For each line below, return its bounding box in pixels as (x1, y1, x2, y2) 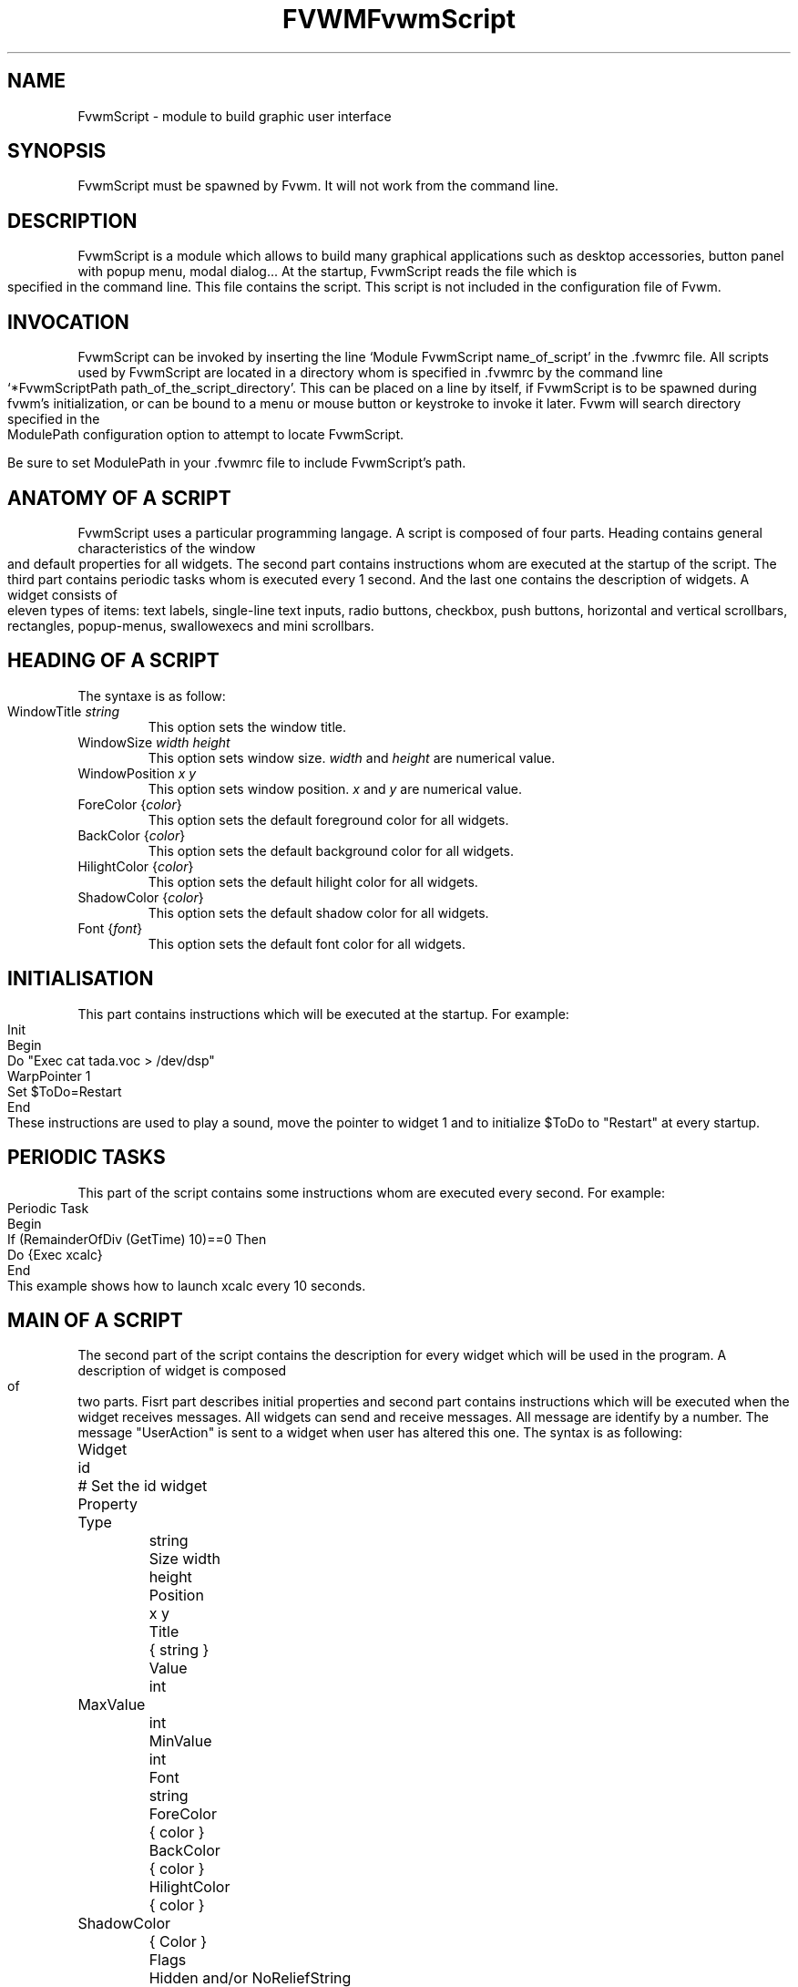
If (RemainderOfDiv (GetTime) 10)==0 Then (7, 1230, 267, 1247)
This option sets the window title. (148, 718, 347, 735)
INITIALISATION (7, 967, 154, 991)
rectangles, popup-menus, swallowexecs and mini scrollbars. (7, 617, 374, 633)
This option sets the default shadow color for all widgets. (148, 904, 489, 921)
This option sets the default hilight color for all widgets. (148, 873, 478, 890)
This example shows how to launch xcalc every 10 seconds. (7, 1277, 366, 1293)
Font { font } (77, 920, 143, 936)
